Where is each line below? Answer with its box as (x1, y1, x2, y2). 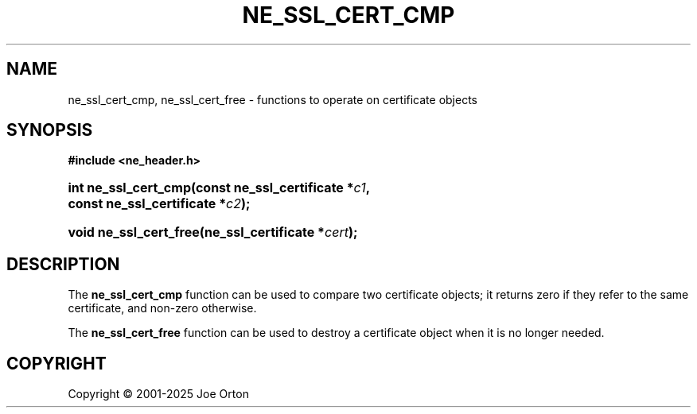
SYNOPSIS (6, 120, 93, 141)
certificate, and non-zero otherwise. (68, 301, 257, 315)
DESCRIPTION (6, 253, 120, 274)
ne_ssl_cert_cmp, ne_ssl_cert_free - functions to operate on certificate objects (68, 92, 477, 106)
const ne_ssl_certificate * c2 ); (68, 195, 251, 212)
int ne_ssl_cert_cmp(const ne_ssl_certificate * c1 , (68, 180, 370, 196)
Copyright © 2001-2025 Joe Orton (68, 387, 249, 401)
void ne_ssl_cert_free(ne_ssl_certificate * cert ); (68, 224, 358, 241)
